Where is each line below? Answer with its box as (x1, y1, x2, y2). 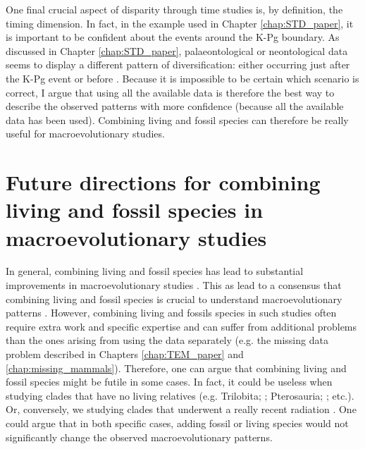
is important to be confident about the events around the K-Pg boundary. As (6, 30, 340, 44)
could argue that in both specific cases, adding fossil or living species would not (6, 415, 349, 430)
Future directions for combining (6, 168, 321, 197)
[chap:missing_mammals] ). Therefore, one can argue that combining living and (6, 360, 347, 375)
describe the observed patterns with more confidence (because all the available (6, 99, 344, 113)
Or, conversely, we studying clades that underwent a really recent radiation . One (6, 402, 357, 417)
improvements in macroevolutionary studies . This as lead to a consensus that (6, 278, 342, 293)
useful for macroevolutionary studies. (6, 126, 165, 141)
